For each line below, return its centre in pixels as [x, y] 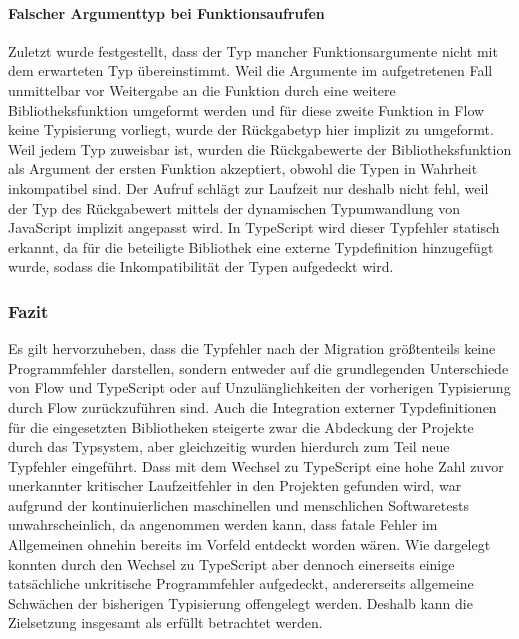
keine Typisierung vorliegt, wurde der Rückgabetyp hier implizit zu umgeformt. [251, 129]
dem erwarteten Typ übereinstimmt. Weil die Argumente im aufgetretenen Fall [250, 70]
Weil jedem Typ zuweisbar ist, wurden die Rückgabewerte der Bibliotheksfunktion [260, 148]
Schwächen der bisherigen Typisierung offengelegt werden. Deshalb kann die [240, 602]
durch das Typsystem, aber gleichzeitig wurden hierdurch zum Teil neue [229, 446]
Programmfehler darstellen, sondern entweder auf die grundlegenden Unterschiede [258, 367]
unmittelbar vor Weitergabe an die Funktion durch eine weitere [202, 89]
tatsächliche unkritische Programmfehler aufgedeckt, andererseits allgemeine [241, 583]
